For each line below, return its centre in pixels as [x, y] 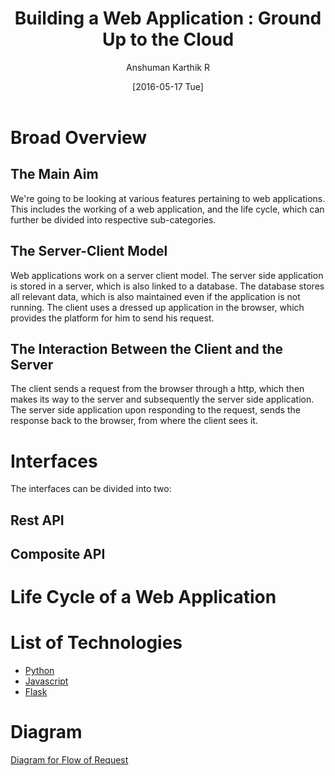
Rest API [37, 520]
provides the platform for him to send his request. [112, 318]
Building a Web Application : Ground [168, 18]
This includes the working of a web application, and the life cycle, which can [167, 209]
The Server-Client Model [89, 251]
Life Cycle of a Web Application [143, 597]
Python [39, 671]
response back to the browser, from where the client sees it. [134, 421]
